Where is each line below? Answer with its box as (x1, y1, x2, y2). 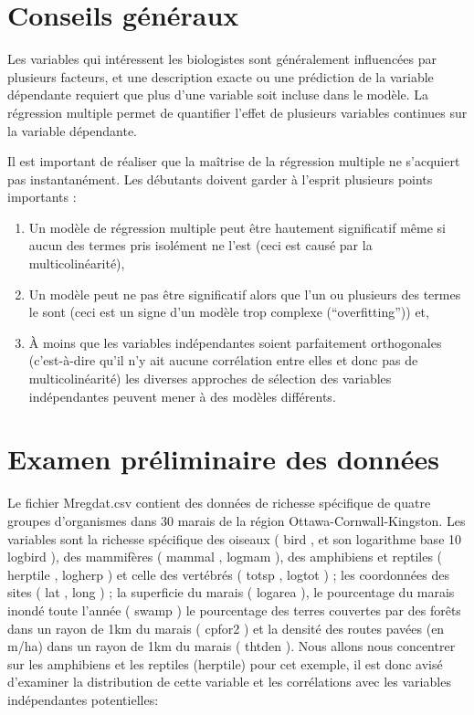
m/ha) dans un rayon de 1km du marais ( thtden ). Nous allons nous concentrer (7, 636, 456, 656)
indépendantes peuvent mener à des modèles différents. (28, 386, 336, 405)
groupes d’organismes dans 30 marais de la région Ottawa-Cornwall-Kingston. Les (7, 510, 466, 530)
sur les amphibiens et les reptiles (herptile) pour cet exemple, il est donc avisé (7, 654, 443, 673)
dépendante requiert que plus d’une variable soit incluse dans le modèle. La (7, 85, 429, 104)
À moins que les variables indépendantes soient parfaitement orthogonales (28, 332, 442, 352)
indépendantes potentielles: (7, 689, 159, 709)
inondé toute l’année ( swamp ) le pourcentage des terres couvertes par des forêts (7, 600, 461, 619)
